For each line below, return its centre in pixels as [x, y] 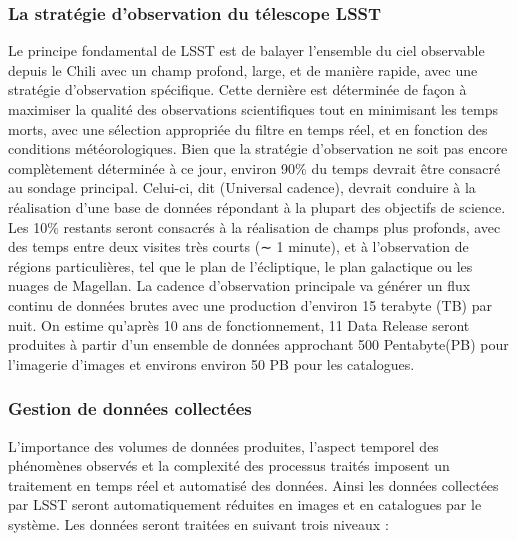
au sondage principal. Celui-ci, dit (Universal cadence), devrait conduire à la [242, 187]
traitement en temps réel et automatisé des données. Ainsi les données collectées [253, 484]
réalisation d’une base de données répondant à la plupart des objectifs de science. [257, 206]
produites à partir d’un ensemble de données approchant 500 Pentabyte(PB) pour [258, 344]
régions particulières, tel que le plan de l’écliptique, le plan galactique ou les [240, 265]
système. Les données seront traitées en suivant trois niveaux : [198, 523]
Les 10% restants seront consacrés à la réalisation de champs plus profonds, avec [254, 226]
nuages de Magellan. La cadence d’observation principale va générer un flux [239, 285]
